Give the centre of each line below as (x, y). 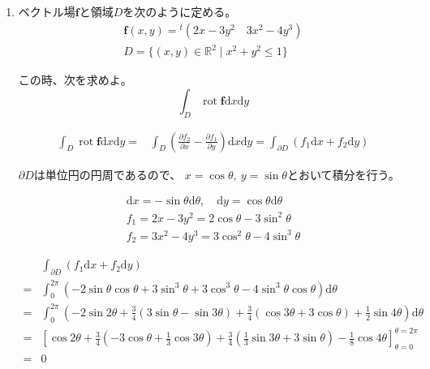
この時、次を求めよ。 (75, 80)
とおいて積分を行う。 (343, 174)
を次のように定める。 (180, 11)
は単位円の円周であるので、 (107, 174)
